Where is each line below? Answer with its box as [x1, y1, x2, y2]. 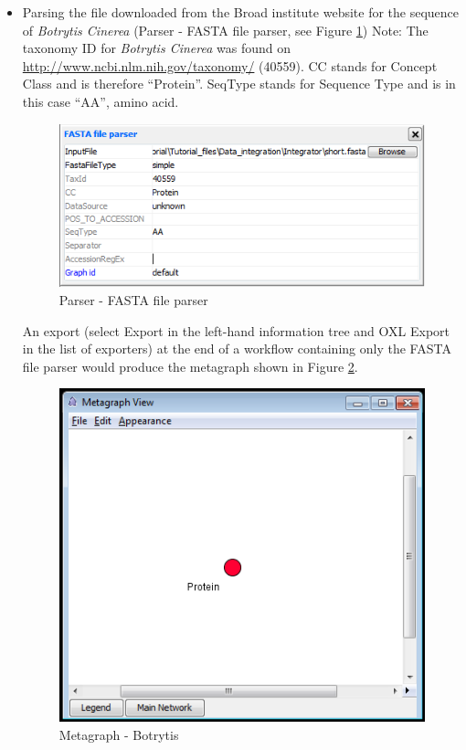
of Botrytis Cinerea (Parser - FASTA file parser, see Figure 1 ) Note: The [22, 20, 429, 39]
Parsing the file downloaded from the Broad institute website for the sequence [22, 3, 460, 21]
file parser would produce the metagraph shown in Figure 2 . [22, 356, 358, 375]
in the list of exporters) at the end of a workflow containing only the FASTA [22, 339, 451, 358]
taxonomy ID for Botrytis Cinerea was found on [22, 38, 291, 58]
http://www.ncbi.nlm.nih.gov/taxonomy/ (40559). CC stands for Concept [22, 56, 438, 75]
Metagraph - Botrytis [58, 724, 179, 744]
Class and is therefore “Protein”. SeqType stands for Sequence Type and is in [22, 74, 456, 93]
